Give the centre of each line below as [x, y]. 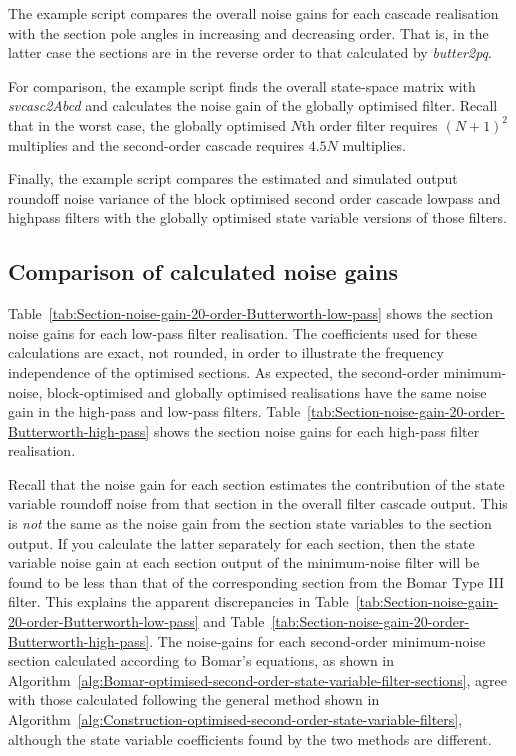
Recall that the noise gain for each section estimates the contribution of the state [256, 483]
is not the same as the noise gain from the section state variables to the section [250, 523]
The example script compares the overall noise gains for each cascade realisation [253, 13]
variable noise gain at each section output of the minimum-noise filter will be [244, 562]
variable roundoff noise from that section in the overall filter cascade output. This [258, 503]
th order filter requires [369, 124]
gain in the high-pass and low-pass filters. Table [154, 411]
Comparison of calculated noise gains [203, 271]
